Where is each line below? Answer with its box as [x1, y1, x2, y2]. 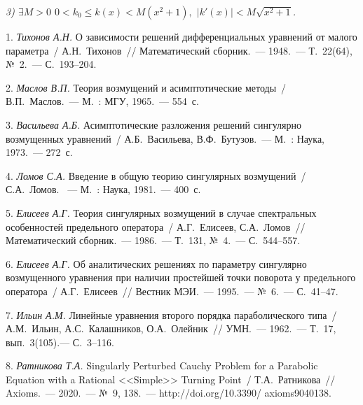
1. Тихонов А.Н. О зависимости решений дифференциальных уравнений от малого [6, 29, 357, 43]
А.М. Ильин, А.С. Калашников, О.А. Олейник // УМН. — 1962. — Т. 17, [6, 321, 336, 336]
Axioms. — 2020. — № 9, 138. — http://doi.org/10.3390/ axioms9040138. [6, 385, 331, 400]
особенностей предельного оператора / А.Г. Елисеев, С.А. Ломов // [6, 219, 306, 234]
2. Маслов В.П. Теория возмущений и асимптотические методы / [6, 80, 287, 94]
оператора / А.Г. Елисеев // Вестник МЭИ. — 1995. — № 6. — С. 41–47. [6, 283, 338, 298]
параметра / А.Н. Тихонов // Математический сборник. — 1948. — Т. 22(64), [6, 43, 352, 57]
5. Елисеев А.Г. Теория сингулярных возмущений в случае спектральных [6, 205, 317, 220]
